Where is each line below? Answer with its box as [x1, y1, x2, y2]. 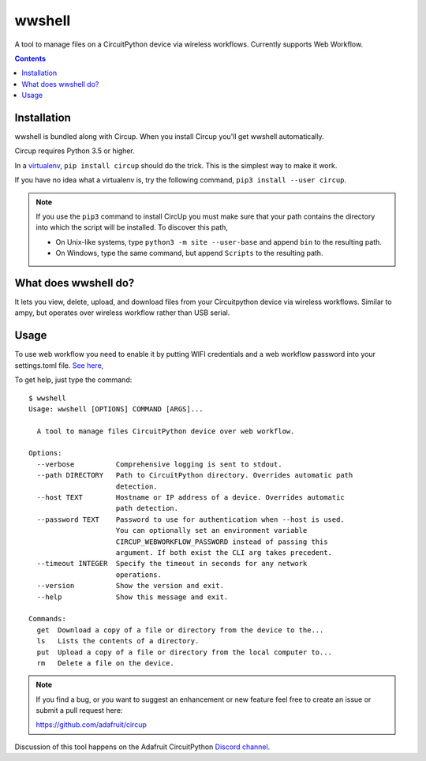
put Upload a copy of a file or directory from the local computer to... [36, 647, 333, 657]
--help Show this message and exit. [36, 592, 229, 602]
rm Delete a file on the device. [36, 658, 175, 667]
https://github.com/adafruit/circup [35, 720, 148, 729]
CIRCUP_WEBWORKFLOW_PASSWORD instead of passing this [115, 537, 328, 546]
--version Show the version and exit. [36, 581, 225, 590]
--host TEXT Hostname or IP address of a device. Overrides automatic [36, 493, 345, 502]
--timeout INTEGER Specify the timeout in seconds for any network [36, 559, 308, 568]
